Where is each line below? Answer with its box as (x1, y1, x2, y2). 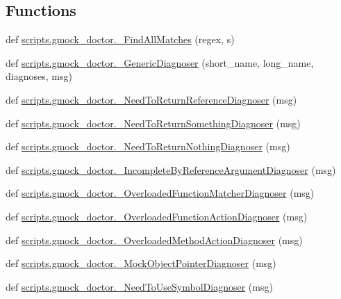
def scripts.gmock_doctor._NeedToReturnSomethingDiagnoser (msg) (6, 115, 301, 130)
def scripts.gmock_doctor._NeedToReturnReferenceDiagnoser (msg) (6, 92, 297, 106)
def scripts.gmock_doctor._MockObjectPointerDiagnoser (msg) (6, 256, 276, 270)
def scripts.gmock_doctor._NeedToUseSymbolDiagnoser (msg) (6, 279, 273, 293)
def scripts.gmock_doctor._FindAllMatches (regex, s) (6, 32, 235, 47)
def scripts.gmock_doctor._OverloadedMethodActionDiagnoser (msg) (6, 232, 303, 247)
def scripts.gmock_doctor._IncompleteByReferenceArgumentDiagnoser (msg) (6, 162, 336, 177)
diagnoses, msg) (6, 69, 72, 83)
